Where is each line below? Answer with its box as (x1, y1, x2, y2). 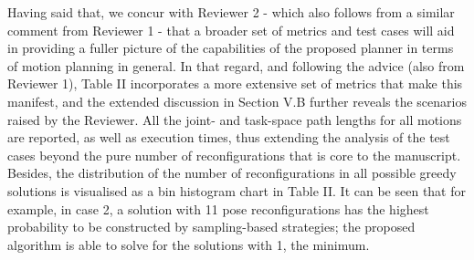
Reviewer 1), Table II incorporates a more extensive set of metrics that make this (7, 74, 463, 93)
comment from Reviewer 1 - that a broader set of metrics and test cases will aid (7, 20, 455, 39)
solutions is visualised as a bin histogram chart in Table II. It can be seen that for (7, 181, 466, 200)
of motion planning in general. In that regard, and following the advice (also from (7, 56, 465, 75)
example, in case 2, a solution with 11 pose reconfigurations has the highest (7, 199, 429, 218)
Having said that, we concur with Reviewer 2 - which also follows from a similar (7, 3, 455, 21)
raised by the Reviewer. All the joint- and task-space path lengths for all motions (7, 109, 462, 129)
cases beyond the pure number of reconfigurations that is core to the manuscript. (7, 145, 461, 164)
